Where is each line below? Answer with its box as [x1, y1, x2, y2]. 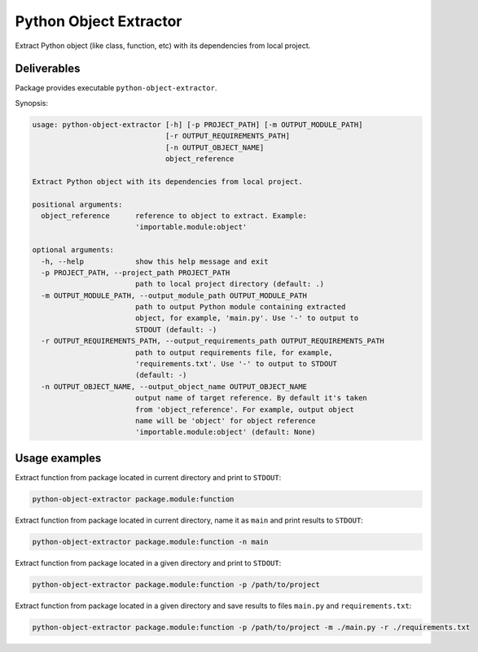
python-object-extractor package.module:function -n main [32, 537, 269, 546]
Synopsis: [15, 98, 49, 107]
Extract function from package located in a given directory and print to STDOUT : [15, 558, 282, 567]
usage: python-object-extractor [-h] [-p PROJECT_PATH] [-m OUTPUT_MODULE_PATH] [32, 120, 363, 129]
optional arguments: [32, 245, 114, 255]
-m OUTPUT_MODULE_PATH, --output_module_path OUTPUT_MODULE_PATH [41, 291, 308, 300]
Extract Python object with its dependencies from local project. [32, 177, 303, 186]
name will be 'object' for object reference [134, 416, 316, 425]
